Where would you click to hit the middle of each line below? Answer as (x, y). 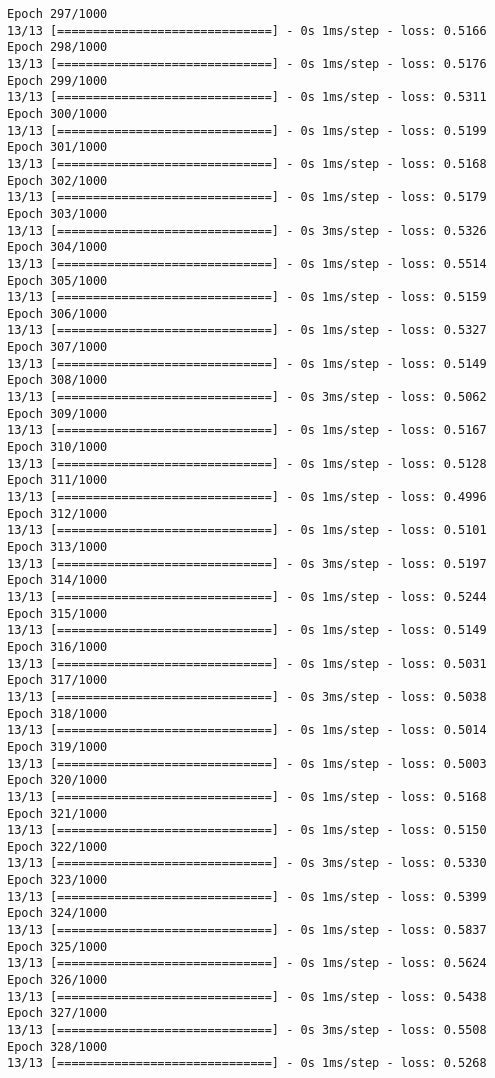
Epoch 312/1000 (57, 513)
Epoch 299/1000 (57, 80)
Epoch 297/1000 (57, 14)
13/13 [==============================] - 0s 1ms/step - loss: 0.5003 (247, 763)
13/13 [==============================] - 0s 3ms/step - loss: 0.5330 (247, 863)
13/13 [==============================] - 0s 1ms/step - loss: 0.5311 (247, 97)
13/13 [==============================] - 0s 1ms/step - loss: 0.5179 (247, 197)
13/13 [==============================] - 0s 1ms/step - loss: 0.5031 (247, 663)
